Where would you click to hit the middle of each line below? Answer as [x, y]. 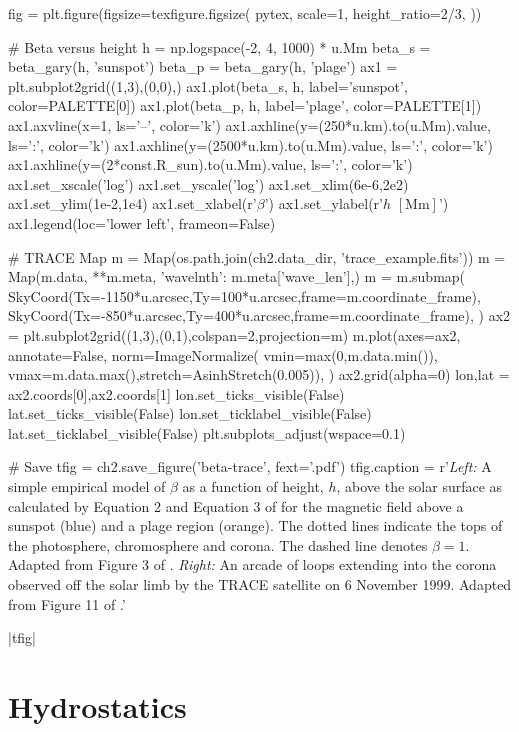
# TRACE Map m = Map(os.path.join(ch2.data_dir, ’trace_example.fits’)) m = [257, 256]
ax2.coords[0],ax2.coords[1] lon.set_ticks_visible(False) [176, 393]
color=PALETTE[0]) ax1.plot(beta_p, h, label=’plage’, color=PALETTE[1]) [245, 105]
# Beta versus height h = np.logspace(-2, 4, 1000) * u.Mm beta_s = [219, 46]
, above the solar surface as [419, 486]
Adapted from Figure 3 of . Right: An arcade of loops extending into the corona [252, 564]
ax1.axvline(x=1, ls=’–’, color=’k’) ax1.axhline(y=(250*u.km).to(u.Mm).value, [249, 124]
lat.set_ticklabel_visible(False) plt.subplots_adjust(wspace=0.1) [207, 432]
